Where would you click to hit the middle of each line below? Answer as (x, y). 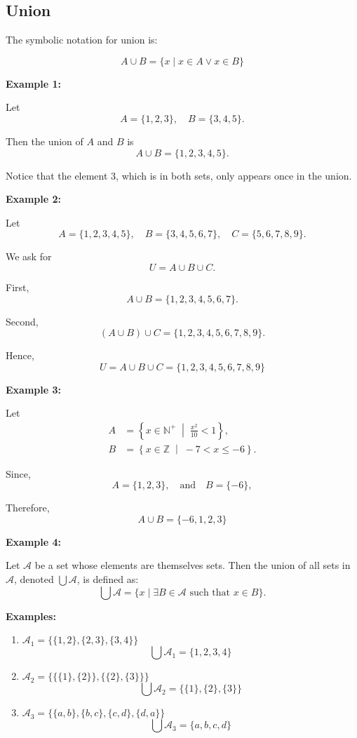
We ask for (29, 256)
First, (18, 287)
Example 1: (33, 83)
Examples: (31, 616)
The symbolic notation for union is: (82, 40)
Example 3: (33, 389)
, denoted (34, 578)
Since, (18, 473)
